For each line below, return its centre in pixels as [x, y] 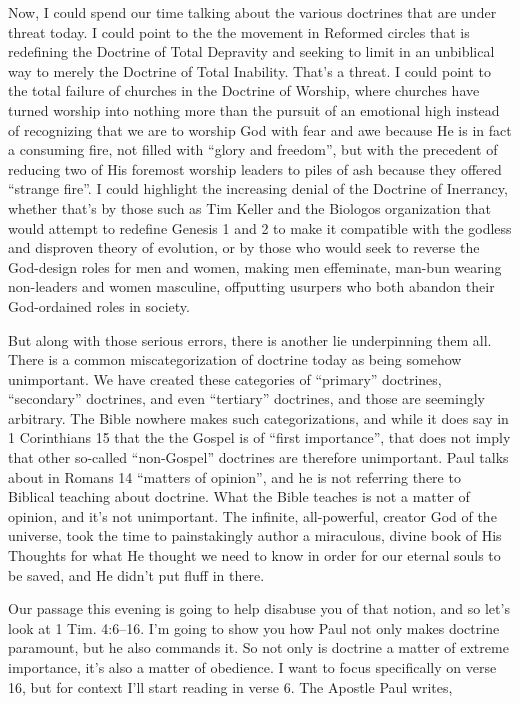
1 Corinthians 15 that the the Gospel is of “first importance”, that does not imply [259, 437]
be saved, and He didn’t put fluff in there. [136, 574]
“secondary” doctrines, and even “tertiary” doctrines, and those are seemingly [246, 398]
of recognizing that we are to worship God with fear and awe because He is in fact [260, 129]
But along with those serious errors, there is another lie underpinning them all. [250, 339]
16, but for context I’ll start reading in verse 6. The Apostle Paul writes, [230, 686]
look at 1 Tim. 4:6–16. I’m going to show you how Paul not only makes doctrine [254, 627]
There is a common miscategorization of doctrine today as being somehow [235, 359]
